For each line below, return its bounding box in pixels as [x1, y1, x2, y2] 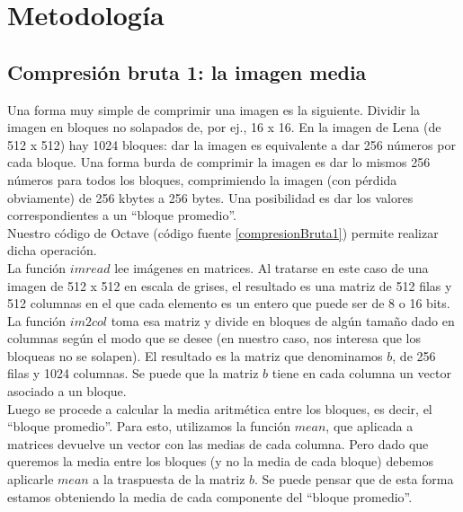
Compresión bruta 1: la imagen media [7, 57, 367, 85]
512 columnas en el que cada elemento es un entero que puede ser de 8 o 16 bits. [7, 294, 450, 313]
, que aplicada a [325, 417, 414, 436]
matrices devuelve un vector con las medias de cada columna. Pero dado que [7, 434, 429, 453]
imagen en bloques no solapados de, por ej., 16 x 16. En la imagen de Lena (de [7, 118, 441, 137]
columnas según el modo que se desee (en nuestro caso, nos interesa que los [7, 329, 421, 348]
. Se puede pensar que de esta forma [254, 470, 454, 489]
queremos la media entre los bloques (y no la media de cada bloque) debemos [7, 452, 434, 471]
